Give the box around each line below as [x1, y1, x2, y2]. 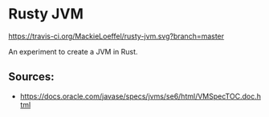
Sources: [8, 70, 55, 84]
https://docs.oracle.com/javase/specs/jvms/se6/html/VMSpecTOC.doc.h [19, 91, 261, 101]
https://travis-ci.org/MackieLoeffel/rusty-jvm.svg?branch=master [8, 31, 225, 41]
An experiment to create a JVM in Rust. [8, 46, 138, 56]
